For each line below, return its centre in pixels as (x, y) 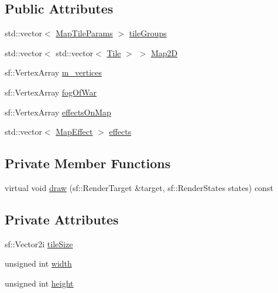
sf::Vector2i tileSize (39, 243)
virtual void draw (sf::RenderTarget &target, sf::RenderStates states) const (139, 187)
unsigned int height (39, 283)
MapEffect (74, 132)
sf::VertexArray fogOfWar (51, 92)
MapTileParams (84, 33)
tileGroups (148, 33)
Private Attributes (62, 219)
